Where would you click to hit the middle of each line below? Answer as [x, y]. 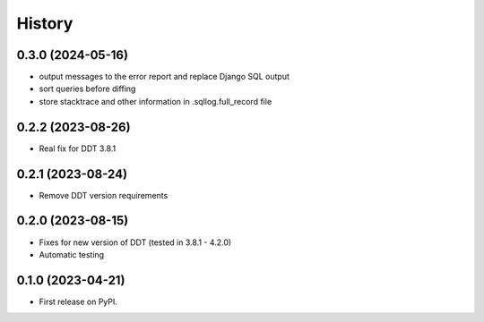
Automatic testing [72, 254]
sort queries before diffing [87, 89]
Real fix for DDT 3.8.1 [78, 148]
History [45, 23]
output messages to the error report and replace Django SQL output [164, 77]
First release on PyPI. [78, 301]
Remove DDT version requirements [104, 195]
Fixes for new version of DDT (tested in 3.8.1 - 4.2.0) [135, 242]
